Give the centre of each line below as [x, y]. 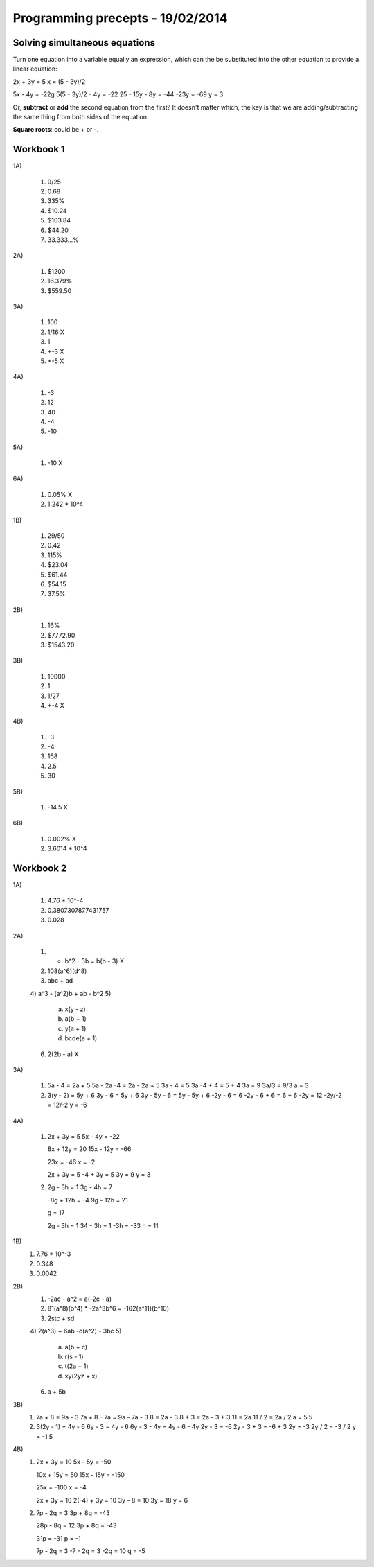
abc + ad [60, 981]
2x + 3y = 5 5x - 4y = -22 [84, 1136]
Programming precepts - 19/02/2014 [120, 18]
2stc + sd [61, 1318]
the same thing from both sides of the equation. [81, 117]
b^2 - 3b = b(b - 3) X [95, 961]
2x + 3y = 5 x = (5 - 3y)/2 [49, 81]
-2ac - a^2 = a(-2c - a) [80, 1299]
